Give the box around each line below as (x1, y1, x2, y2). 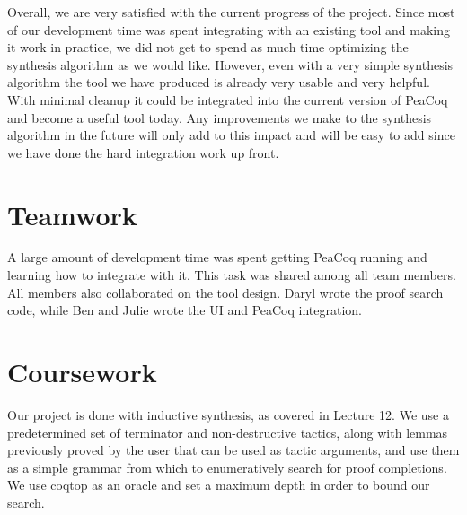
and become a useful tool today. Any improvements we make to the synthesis (7, 108, 432, 127)
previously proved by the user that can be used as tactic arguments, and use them (7, 441, 460, 459)
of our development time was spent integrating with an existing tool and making (7, 20, 451, 39)
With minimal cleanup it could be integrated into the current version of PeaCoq (7, 90, 448, 109)
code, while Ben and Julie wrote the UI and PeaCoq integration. (7, 301, 362, 319)
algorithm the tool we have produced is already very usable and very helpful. (7, 73, 430, 92)
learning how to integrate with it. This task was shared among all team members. (7, 266, 456, 284)
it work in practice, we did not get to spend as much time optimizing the (7, 38, 409, 57)
